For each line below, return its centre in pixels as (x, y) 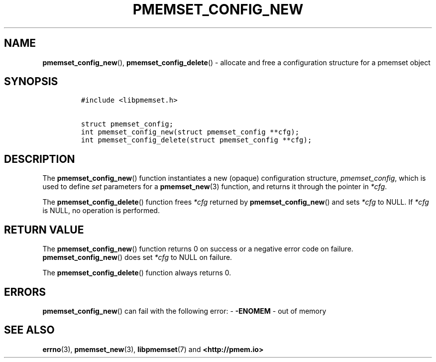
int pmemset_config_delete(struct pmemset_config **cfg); (196, 140)
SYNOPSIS (31, 82)
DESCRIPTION (40, 159)
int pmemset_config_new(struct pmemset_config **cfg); (190, 132)
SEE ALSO (29, 330)
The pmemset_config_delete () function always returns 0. (137, 273)
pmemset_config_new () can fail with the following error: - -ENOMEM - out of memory (184, 311)
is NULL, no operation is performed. (101, 211)
